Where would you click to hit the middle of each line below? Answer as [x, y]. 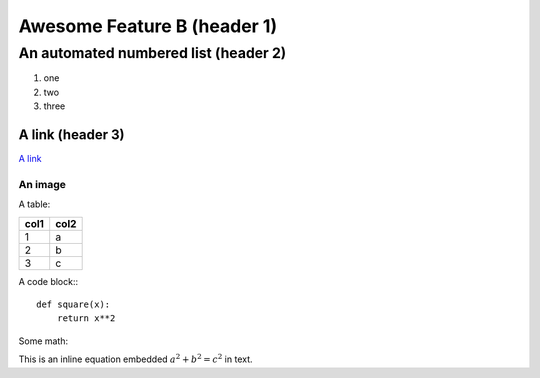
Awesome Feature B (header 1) [148, 26]
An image [42, 184]
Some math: [43, 341]
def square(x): [73, 304]
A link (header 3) [71, 134]
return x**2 [86, 318]
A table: [34, 204]
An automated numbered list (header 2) [152, 53]
